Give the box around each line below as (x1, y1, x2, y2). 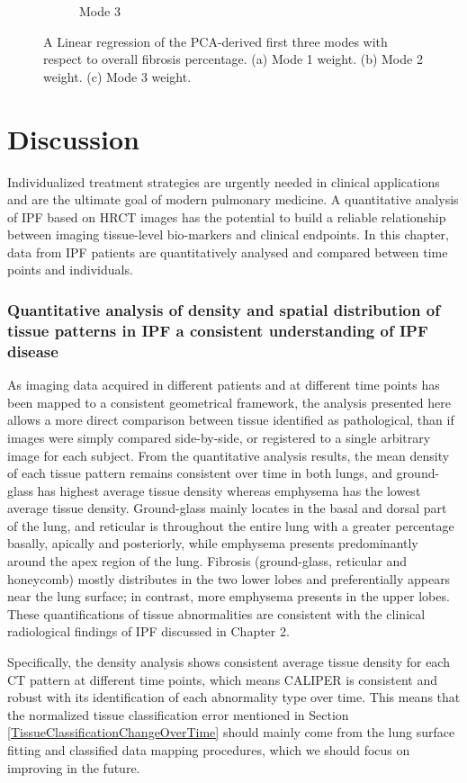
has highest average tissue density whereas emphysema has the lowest (37, 481, 421, 499)
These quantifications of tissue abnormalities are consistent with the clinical (7, 604, 426, 623)
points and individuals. (7, 260, 133, 279)
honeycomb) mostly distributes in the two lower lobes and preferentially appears (7, 569, 451, 588)
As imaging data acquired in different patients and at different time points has (7, 375, 440, 394)
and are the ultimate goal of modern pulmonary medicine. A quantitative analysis (7, 190, 459, 209)
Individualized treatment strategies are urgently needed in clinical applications (7, 172, 440, 191)
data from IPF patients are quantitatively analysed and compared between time (7, 242, 448, 261)
